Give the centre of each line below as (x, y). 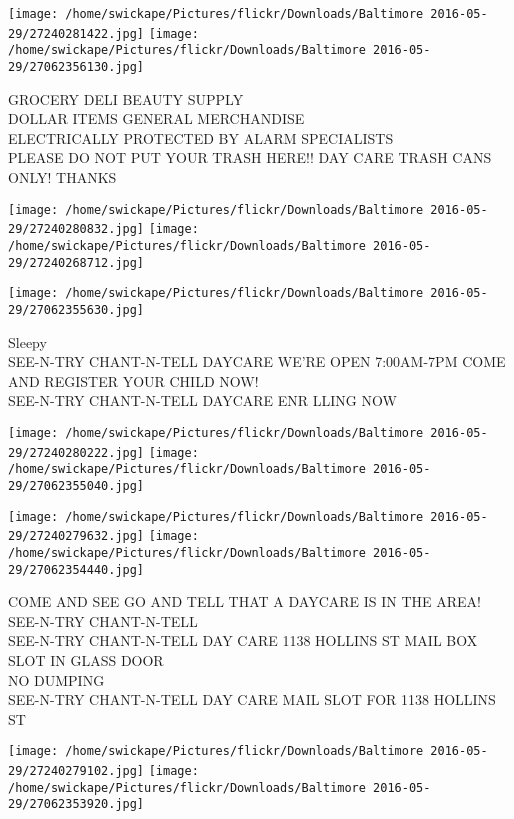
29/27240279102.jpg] (76, 770)
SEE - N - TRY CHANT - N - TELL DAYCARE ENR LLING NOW (202, 400)
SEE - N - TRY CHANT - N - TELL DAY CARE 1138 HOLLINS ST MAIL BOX (243, 640)
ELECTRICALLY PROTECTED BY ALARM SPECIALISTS (201, 137)
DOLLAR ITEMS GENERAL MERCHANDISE (156, 118)
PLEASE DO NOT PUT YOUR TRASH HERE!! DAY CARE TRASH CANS (250, 157)
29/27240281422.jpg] (76, 33)
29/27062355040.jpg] (76, 485)
